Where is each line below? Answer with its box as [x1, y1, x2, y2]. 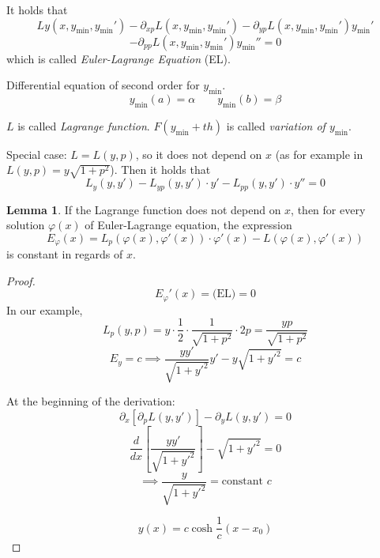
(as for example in [275, 145, 363, 162]
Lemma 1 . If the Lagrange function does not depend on [6, 201, 281, 217]
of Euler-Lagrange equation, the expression [85, 217, 292, 233]
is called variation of [226, 117, 325, 134]
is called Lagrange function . [17, 117, 150, 134]
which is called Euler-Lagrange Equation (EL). [6, 50, 231, 66]
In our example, [6, 301, 83, 318]
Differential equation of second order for [6, 77, 200, 93]
